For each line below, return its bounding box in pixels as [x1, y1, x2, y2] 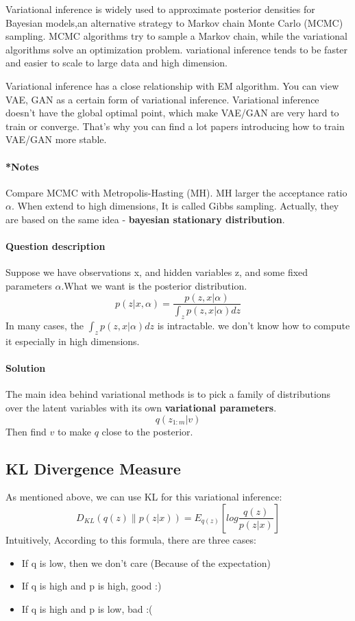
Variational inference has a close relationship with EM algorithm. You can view [5, 78, 339, 92]
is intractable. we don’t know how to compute [157, 318, 350, 333]
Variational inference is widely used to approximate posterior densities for [5, 2, 315, 16]
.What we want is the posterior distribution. [61, 278, 247, 292]
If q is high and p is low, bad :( [21, 601, 153, 616]
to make [58, 424, 92, 438]
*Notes [5, 159, 39, 173]
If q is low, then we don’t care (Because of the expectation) [21, 555, 271, 570]
